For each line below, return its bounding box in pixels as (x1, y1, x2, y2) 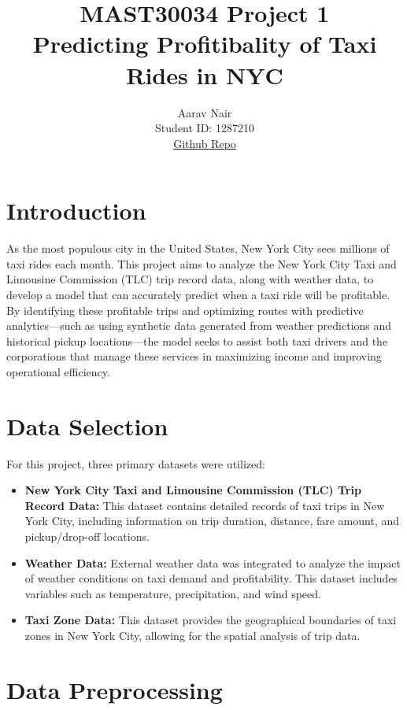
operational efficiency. (6, 363, 110, 379)
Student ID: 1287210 (155, 120, 254, 136)
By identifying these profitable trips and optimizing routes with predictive (6, 301, 364, 318)
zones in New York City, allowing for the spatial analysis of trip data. (24, 627, 361, 644)
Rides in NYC (126, 58, 283, 91)
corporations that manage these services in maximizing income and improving (6, 348, 382, 364)
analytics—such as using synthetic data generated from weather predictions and (6, 317, 392, 334)
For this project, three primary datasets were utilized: (6, 455, 265, 471)
